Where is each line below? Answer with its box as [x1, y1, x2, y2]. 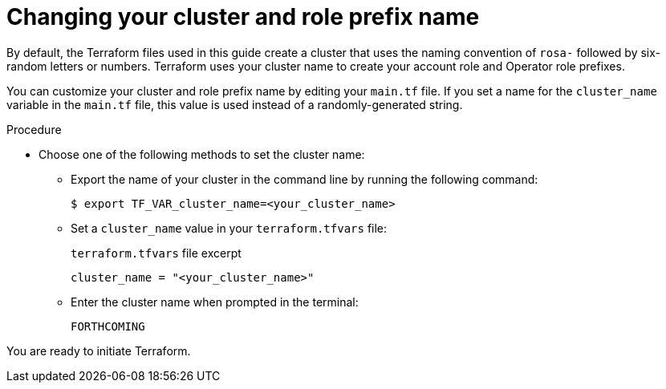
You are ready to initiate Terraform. [6, 343, 191, 358]
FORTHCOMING [71, 319, 145, 333]
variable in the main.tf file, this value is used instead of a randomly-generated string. [6, 97, 463, 111]
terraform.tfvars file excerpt [71, 245, 242, 260]
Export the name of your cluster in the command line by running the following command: [71, 172, 538, 186]
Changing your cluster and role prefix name [6, 3, 480, 30]
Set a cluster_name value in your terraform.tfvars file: [71, 221, 388, 235]
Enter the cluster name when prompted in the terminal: [71, 294, 359, 309]
